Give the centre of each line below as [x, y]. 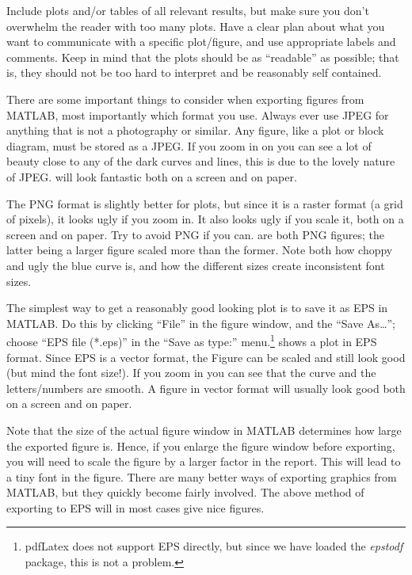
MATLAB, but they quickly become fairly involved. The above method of [185, 492]
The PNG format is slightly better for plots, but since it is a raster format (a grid [205, 203]
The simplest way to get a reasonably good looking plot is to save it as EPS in [197, 308]
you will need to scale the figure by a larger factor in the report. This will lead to [204, 461]
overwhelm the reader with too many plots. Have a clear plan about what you [196, 26]
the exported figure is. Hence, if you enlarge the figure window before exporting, [201, 446]
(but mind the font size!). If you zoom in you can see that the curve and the [191, 373]
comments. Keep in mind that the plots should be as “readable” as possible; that [203, 57]
